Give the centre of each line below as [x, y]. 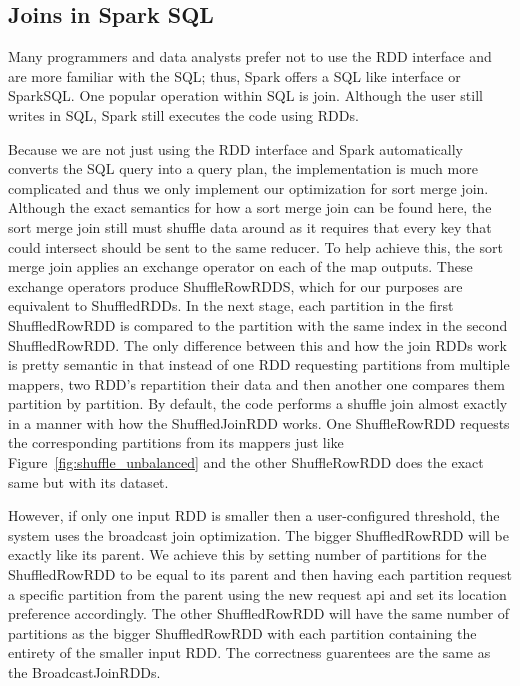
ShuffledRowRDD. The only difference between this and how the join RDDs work [257, 344]
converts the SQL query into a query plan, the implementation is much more [243, 168]
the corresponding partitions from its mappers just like [176, 442]
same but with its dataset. [88, 481]
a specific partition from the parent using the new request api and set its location [257, 593]
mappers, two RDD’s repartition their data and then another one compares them [256, 383]
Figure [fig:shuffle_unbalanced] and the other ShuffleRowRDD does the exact [246, 462]
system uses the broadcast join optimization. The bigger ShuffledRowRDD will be [258, 534]
